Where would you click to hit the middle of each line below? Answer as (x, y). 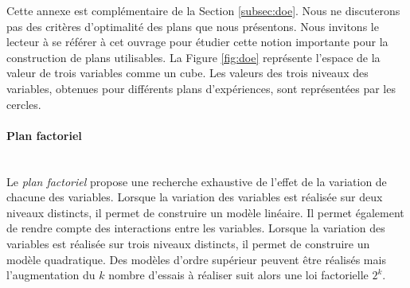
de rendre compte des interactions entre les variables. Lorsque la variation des (196, 228)
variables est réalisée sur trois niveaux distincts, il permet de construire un (188, 243)
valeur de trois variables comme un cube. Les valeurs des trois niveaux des (187, 73)
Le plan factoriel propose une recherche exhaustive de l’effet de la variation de (197, 181)
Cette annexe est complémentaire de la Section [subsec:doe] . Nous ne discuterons (203, 10)
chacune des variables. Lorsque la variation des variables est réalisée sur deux (195, 197)
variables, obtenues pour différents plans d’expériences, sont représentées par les (201, 88)
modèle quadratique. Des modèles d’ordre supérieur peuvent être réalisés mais (196, 259)
